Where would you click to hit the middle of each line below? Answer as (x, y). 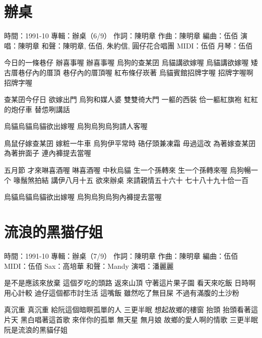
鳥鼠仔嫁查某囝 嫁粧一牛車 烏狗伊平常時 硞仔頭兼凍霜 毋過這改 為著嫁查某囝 (130, 143)
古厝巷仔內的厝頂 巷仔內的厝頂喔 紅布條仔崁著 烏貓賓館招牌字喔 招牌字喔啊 (129, 72)
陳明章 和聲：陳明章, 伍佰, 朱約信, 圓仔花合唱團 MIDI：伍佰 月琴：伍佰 (135, 45)
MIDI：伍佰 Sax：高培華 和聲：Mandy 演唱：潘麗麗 (89, 265)
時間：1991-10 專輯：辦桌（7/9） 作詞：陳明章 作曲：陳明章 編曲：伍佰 (121, 255)
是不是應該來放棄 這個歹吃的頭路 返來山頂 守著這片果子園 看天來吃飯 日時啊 (130, 283)
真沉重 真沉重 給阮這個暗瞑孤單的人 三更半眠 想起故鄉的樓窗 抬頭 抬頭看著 (127, 309)
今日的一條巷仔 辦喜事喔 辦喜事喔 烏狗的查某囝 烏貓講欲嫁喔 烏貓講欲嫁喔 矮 (131, 62)
